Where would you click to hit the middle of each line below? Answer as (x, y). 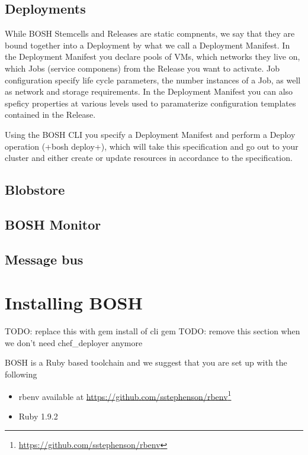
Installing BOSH (74, 303)
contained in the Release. (50, 114)
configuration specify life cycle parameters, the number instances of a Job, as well (153, 80)
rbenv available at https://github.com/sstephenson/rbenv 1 (125, 395)
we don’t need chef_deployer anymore (74, 342)
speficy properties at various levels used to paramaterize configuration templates (150, 103)
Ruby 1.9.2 (38, 416)
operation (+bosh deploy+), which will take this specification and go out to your (152, 146)
